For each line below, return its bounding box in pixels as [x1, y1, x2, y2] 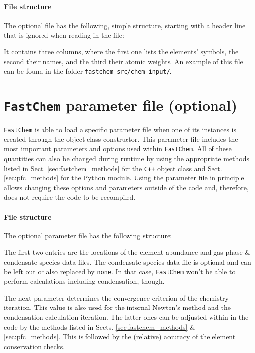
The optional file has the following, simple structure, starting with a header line [4, 20, 246, 30]
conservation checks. [4, 341, 65, 351]
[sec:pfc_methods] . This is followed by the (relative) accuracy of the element [4, 331, 236, 342]
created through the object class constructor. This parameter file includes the [4, 133, 238, 144]
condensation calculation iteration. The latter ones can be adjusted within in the [4, 312, 249, 322]
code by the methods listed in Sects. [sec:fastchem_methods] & [4, 321, 195, 332]
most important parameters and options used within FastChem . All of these [4, 143, 232, 154]
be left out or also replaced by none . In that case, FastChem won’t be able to [4, 266, 236, 276]
